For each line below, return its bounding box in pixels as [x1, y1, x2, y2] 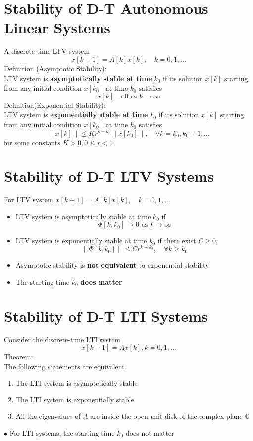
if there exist [157, 235, 196, 245]
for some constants [4, 137, 60, 147]
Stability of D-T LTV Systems [4, 166, 214, 186]
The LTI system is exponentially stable [15, 394, 134, 404]
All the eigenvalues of [15, 411, 81, 421]
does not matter [125, 428, 174, 438]
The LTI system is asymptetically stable [15, 378, 138, 388]
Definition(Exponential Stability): [4, 99, 106, 110]
